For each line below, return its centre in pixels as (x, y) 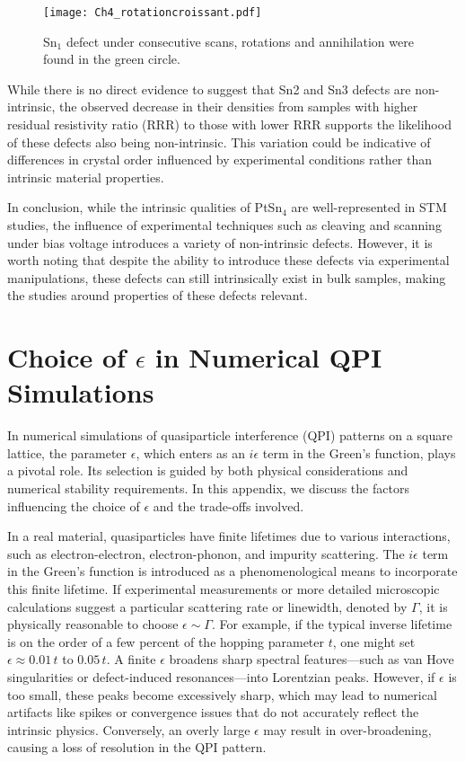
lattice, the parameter (67, 452)
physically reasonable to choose (93, 624)
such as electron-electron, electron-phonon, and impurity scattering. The (206, 553)
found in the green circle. (112, 59)
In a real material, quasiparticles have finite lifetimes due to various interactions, (229, 536)
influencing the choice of (74, 505)
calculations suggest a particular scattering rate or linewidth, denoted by (207, 606)
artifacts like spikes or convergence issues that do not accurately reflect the (213, 712)
